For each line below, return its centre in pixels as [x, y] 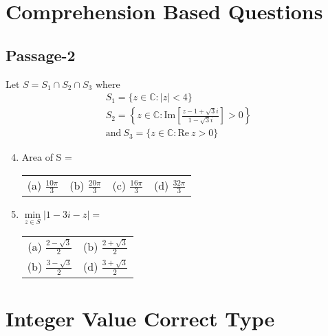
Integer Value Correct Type [140, 318]
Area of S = [47, 157]
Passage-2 [41, 55]
